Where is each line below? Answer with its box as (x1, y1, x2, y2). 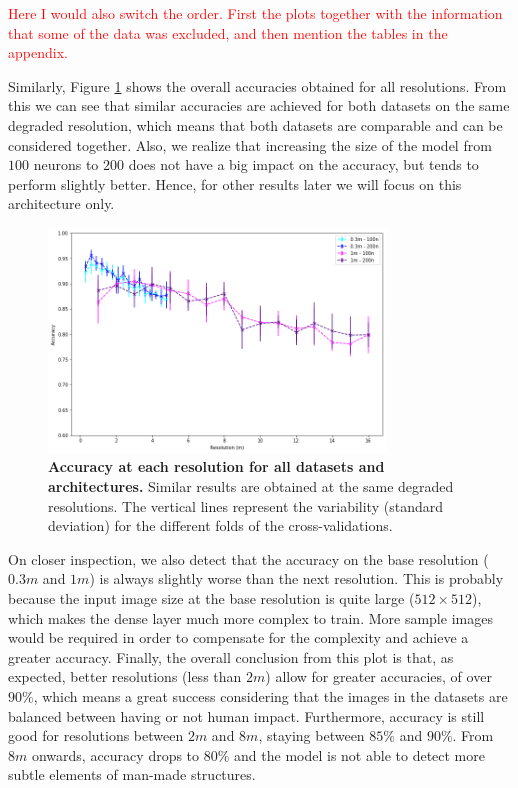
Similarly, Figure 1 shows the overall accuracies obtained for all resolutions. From (8, 75, 507, 96)
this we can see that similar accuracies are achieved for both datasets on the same (8, 95, 510, 116)
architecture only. (8, 193, 115, 214)
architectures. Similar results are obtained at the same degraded (48, 476, 454, 496)
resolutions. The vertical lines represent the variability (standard (48, 495, 443, 516)
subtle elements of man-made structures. (8, 764, 256, 785)
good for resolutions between (8, 725, 184, 746)
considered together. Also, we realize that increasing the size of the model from (8, 134, 492, 155)
